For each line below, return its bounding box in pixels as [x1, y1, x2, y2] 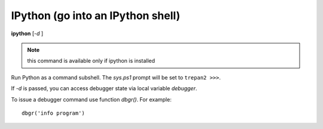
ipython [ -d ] [11, 30, 44, 37]
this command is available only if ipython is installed [27, 57, 156, 64]
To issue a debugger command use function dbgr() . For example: [11, 96, 172, 103]
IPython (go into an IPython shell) [11, 9, 181, 22]
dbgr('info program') [22, 109, 85, 116]
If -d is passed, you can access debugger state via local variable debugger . [11, 85, 197, 92]
